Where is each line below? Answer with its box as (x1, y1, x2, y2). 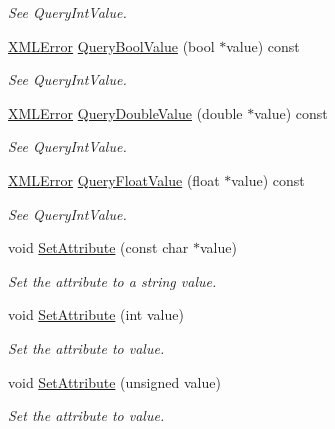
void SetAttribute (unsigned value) (8, 371, 221, 392)
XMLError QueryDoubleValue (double (8, 102, 243, 123)
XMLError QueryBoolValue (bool (8, 35, 215, 56)
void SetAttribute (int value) (8, 304, 184, 325)
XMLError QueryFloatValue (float (8, 169, 220, 190)
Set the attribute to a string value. (8, 270, 217, 291)
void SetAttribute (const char (8, 237, 189, 258)
